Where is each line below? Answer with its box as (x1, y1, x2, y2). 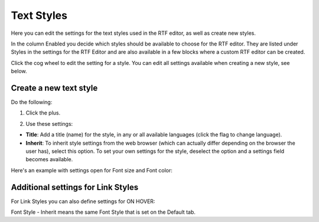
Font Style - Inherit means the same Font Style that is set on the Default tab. (11, 208, 196, 216)
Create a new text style (11, 83, 98, 93)
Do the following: (11, 99, 53, 106)
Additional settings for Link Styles (11, 182, 139, 192)
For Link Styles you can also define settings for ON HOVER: (11, 198, 155, 205)
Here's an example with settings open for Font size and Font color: (11, 166, 172, 174)
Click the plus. (25, 109, 61, 116)
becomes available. (25, 156, 73, 163)
